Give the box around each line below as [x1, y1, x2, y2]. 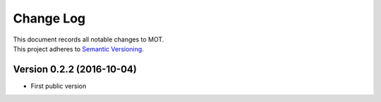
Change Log [13, 11, 86, 26]
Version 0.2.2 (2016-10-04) [13, 63, 137, 75]
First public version [30, 82, 87, 90]
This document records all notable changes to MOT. [13, 35, 164, 44]
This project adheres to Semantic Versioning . [13, 44, 144, 53]
